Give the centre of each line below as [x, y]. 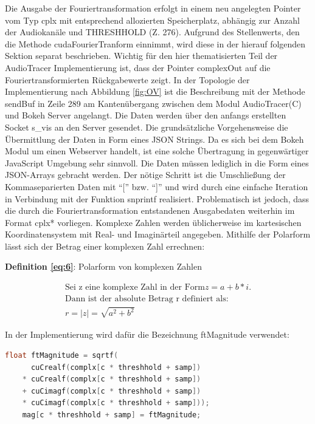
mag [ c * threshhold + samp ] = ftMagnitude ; [112, 415]
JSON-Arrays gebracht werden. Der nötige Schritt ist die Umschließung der [145, 175]
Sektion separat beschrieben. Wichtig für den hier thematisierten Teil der [141, 56]
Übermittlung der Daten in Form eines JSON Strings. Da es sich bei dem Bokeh [154, 139]
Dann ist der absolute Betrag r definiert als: [147, 299]
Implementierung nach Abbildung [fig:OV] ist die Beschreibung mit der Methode [155, 91]
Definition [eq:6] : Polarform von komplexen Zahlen [103, 266]
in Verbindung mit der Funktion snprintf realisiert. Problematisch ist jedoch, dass [157, 198]
